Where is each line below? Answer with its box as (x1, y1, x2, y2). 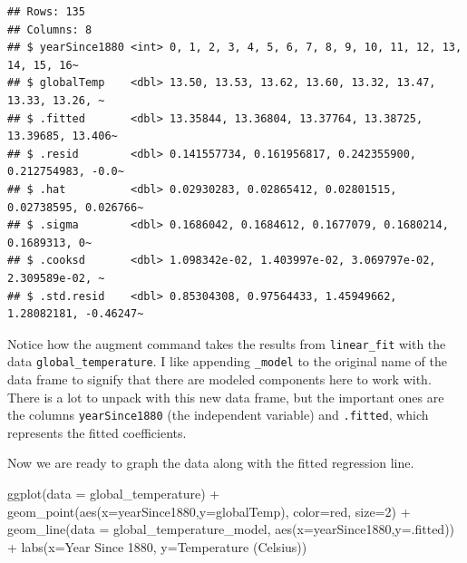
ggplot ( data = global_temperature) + (7, 484, 220, 503)
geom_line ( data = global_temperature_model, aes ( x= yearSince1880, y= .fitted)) (7, 519, 455, 539)
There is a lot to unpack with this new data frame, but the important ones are (7, 387, 444, 406)
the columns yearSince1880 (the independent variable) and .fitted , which (7, 405, 429, 424)
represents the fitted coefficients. (7, 422, 187, 442)
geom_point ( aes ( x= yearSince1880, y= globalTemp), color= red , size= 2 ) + (7, 501, 411, 520)
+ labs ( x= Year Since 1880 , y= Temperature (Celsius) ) (7, 537, 307, 556)
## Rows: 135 (7, 5, 85, 18)
